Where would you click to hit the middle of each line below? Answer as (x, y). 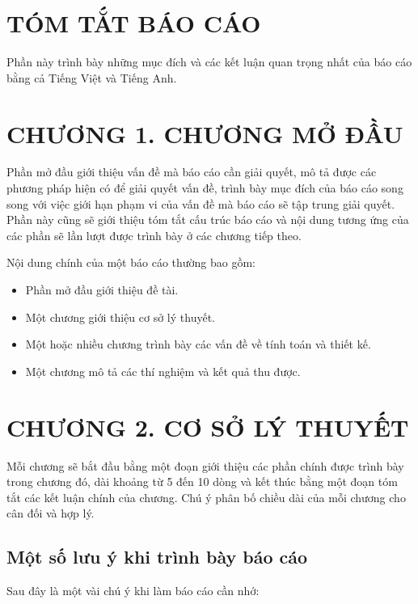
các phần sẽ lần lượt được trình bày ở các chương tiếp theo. (154, 235)
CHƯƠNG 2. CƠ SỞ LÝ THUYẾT (208, 427)
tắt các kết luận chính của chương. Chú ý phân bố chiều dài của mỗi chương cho (206, 497)
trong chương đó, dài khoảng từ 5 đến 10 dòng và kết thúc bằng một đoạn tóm (202, 482)
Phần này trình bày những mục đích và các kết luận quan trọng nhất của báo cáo (209, 62)
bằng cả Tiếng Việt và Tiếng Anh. (92, 77)
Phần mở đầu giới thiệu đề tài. (102, 289)
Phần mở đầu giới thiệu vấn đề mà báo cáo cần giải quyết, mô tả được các (192, 172)
